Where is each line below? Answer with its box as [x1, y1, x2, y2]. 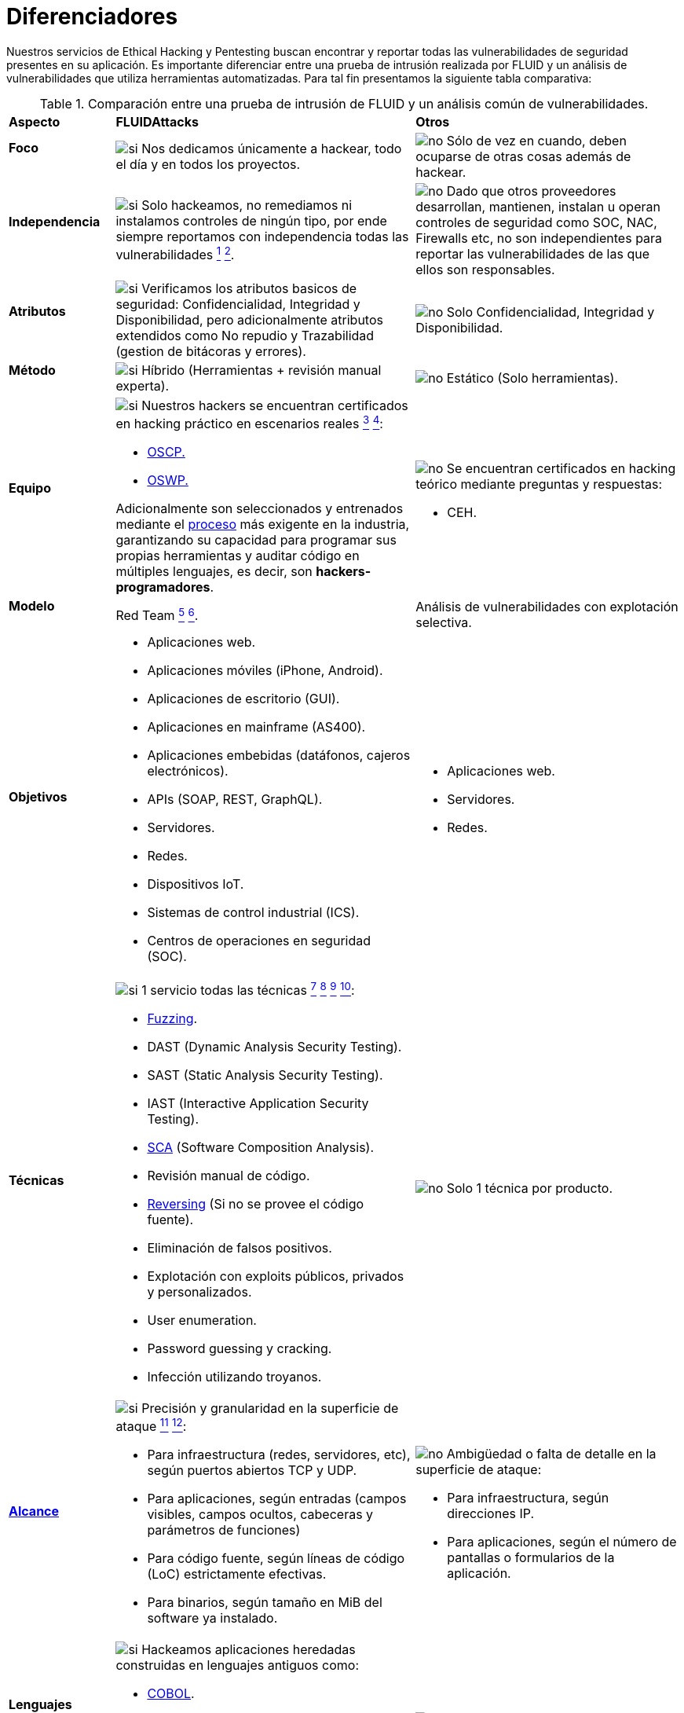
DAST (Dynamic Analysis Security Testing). [147, 1038, 402, 1055]
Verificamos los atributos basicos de [141, 280, 357, 296]
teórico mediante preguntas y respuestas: [415, 475, 663, 492]
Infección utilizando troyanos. [147, 1368, 322, 1385]
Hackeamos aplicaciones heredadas [141, 1641, 356, 1658]
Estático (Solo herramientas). [446, 370, 619, 387]
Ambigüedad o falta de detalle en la [446, 1445, 657, 1462]
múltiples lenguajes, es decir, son [115, 563, 313, 580]
